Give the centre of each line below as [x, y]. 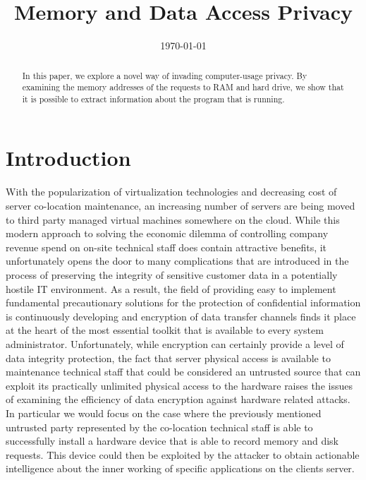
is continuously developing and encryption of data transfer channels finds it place [181, 316]
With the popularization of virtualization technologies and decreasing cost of [171, 192]
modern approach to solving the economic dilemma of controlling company [167, 233]
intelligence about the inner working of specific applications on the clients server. [180, 468]
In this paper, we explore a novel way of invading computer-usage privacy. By [165, 75]
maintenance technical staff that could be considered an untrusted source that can [183, 372]
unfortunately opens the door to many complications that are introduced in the [177, 261]
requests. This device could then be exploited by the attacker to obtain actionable [183, 454]
